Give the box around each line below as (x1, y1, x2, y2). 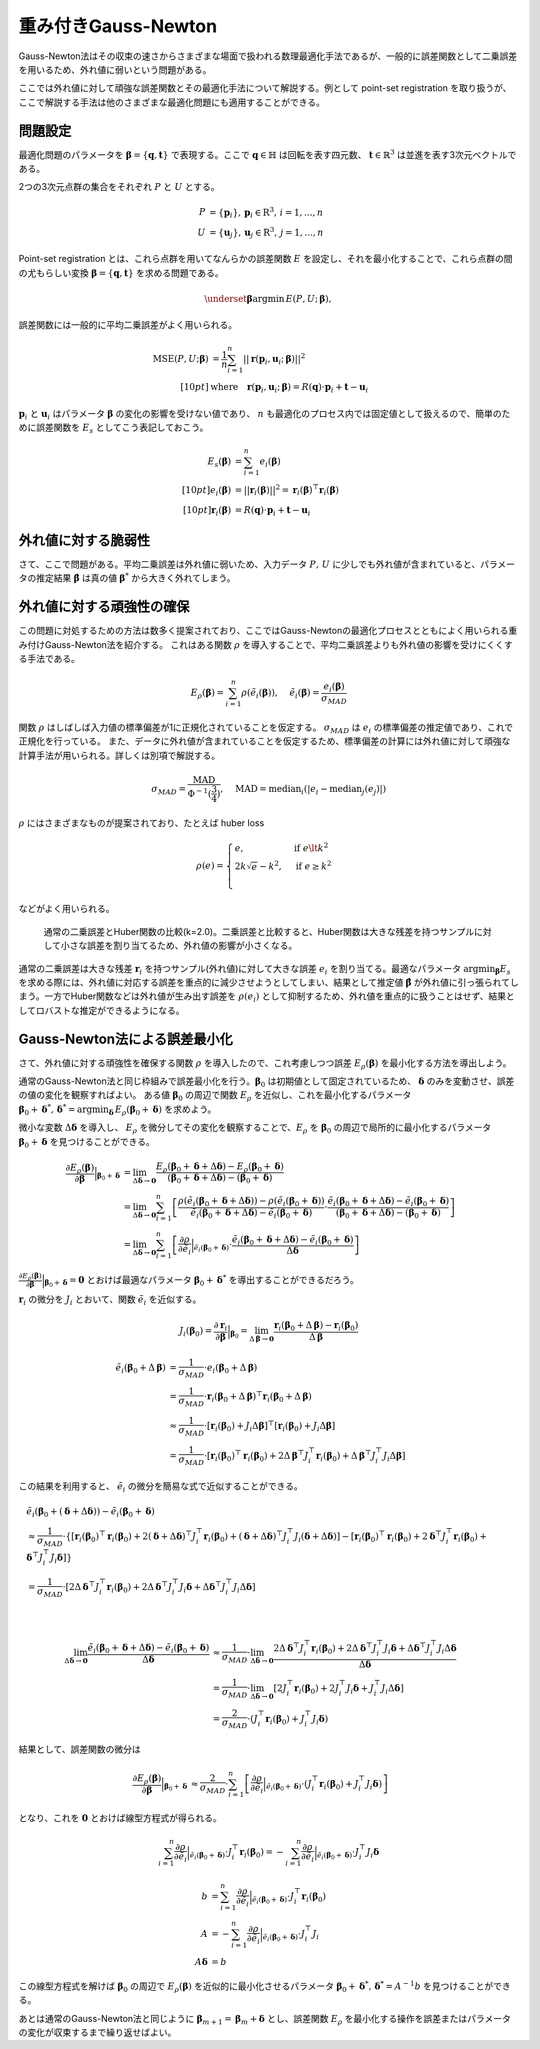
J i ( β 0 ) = (178, 1325, 213, 1339)
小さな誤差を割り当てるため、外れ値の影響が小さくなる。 (60, 940, 298, 952)
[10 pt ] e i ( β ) (181, 484, 232, 498)
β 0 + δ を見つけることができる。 (18, 1135, 155, 1150)
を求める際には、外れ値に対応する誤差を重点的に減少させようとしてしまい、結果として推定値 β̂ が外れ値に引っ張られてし (18, 976, 519, 988)
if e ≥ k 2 (295, 858, 332, 872)
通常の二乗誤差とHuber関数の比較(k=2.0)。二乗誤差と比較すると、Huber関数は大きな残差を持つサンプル (43, 925, 475, 937)
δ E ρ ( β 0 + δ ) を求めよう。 (108, 1103, 217, 1117)
